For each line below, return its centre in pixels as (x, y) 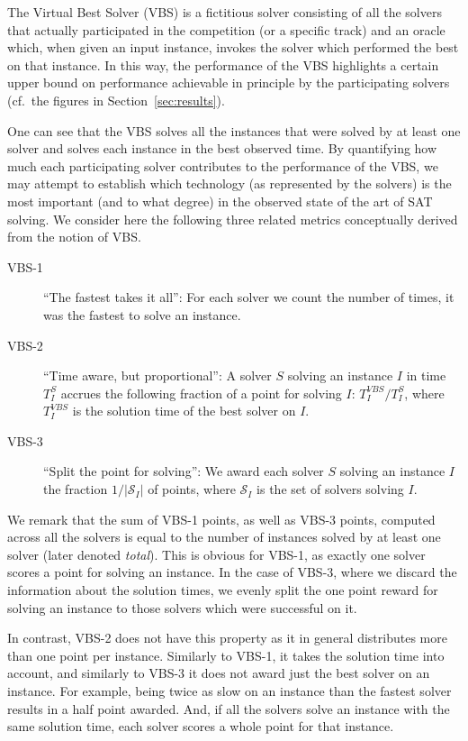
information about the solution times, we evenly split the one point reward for (223, 590)
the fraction (76, 489)
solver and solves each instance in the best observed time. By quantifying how (222, 148)
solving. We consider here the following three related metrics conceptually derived (233, 219)
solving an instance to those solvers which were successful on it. (182, 607)
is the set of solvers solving (330, 489)
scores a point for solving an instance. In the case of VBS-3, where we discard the (232, 572)
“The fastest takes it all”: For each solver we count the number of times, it (249, 297)
